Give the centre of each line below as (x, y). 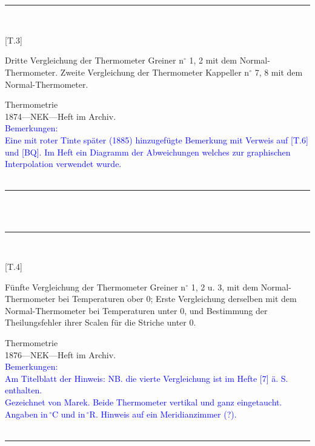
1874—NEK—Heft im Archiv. (61, 116)
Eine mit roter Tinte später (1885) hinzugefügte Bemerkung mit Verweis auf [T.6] (157, 139)
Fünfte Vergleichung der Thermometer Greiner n (95, 287)
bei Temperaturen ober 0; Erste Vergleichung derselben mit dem (177, 299)
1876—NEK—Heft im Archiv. (61, 354)
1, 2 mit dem (213, 60)
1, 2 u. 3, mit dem (225, 287)
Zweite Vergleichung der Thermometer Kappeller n (155, 72)
